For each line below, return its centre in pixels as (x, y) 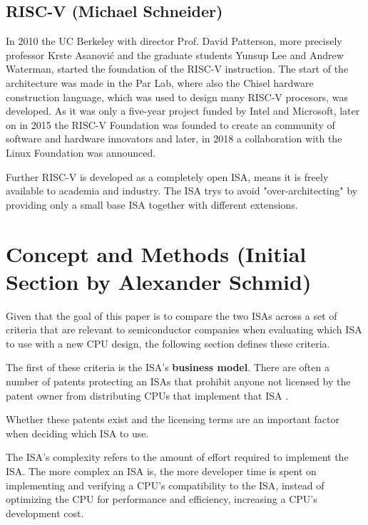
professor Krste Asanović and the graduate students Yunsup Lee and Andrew (175, 54)
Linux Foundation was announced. (81, 152)
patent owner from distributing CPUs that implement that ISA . (147, 395)
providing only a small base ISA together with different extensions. (152, 204)
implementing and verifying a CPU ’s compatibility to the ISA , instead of (165, 485)
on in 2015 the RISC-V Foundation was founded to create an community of (170, 124)
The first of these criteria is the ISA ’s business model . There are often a (168, 367)
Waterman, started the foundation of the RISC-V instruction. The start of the (177, 69)
